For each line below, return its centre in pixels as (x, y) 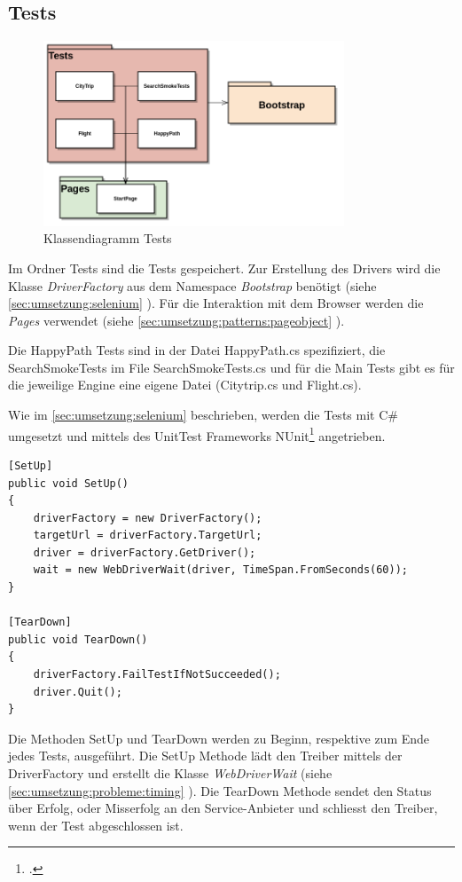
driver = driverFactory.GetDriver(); (145, 552)
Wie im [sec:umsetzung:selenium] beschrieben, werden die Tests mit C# (203, 415)
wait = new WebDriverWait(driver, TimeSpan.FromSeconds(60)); (221, 570)
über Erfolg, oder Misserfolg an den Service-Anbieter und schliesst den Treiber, (223, 808)
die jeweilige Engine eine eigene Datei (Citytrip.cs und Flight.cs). (185, 385)
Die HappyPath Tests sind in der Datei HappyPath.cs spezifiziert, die (197, 350)
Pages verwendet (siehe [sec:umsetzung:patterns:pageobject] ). (176, 320)
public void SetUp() (69, 483)
